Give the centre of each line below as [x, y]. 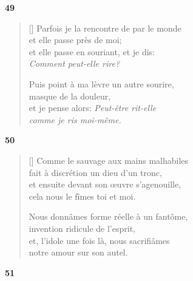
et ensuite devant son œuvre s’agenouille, [105, 184]
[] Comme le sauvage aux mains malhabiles [109, 160]
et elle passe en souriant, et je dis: [92, 51]
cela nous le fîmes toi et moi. [82, 196]
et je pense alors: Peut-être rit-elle [93, 108]
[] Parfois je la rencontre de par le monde [105, 28]
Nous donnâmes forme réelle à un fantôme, [108, 216]
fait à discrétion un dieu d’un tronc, [95, 172]
